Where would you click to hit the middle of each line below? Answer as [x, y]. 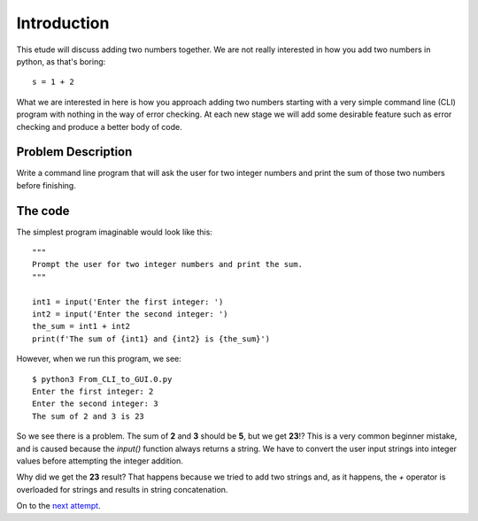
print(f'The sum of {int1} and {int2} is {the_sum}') [151, 339]
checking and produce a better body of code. [99, 126]
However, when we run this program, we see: [99, 359]
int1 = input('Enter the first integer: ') [128, 302]
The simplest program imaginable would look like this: [114, 232]
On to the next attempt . [58, 506]
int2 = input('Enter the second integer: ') [131, 314]
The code [43, 211]
